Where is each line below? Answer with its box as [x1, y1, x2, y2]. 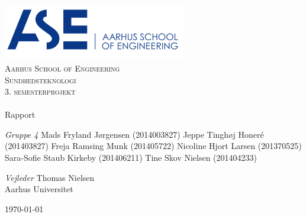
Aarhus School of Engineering [5, 61, 120, 74]
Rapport [5, 108, 36, 121]
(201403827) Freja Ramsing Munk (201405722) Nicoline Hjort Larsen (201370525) [5, 140, 302, 152]
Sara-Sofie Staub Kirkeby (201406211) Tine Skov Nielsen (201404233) [5, 151, 257, 164]
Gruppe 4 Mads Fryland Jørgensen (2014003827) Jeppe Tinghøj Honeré [5, 128, 264, 140]
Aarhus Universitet [5, 183, 73, 195]
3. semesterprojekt [5, 85, 76, 98]
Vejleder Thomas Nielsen [5, 171, 95, 183]
